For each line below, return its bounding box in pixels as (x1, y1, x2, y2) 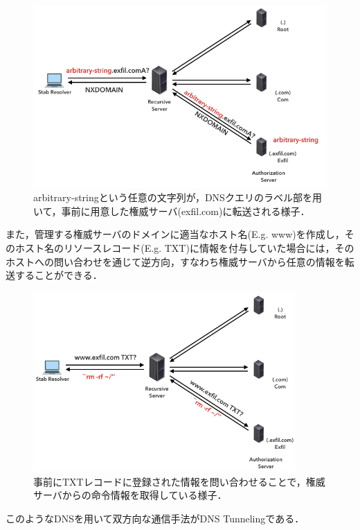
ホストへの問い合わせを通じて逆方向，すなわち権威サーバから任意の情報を (6, 254, 345, 268)
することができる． (15, 268, 102, 282)
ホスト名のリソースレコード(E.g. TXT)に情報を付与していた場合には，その (15, 240, 354, 255)
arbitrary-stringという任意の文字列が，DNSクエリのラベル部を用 (33, 190, 322, 205)
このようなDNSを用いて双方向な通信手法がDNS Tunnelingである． (6, 511, 305, 525)
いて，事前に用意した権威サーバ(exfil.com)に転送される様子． (33, 203, 310, 218)
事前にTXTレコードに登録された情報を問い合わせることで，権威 (33, 474, 325, 488)
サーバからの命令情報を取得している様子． (33, 488, 227, 502)
